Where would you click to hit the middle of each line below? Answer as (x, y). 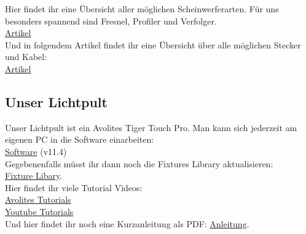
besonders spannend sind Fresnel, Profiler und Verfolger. (111, 21)
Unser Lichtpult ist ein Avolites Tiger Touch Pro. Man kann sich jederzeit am (151, 127)
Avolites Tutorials (38, 199)
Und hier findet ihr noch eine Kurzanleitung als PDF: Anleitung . (127, 223)
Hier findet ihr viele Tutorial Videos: (74, 187)
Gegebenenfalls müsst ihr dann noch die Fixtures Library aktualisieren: (139, 163)
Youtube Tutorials (39, 211)
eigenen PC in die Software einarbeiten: (80, 139)
